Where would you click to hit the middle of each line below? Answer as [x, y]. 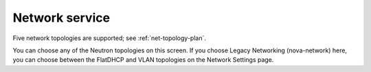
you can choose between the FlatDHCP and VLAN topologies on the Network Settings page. [143, 60]
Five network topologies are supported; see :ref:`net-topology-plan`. [109, 38]
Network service [61, 18]
